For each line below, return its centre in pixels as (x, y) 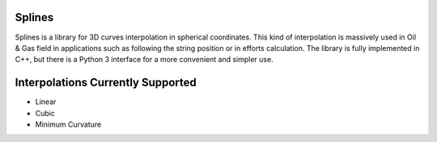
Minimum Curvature (68, 124)
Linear (46, 102)
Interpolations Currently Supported (106, 83)
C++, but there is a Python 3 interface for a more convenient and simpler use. (144, 60)
